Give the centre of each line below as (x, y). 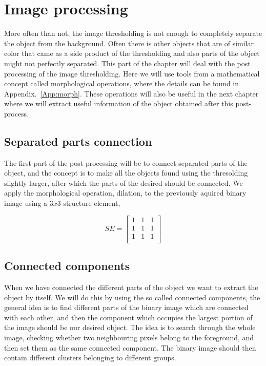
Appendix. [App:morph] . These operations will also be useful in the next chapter (131, 93)
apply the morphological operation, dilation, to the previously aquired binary (125, 193)
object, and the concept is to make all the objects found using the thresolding (126, 173)
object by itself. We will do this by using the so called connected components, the (132, 297)
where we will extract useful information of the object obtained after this (119, 103)
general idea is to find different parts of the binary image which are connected (126, 307)
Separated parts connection (78, 141)
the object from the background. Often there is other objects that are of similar (129, 43)
